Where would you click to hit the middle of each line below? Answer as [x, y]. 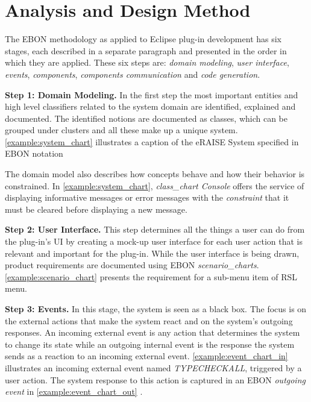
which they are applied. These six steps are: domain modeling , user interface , [147, 62]
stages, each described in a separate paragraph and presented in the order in [146, 50]
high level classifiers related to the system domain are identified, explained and [150, 106]
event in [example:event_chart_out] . [74, 391]
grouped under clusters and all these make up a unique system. [121, 130]
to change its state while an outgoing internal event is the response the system [150, 344]
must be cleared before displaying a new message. [96, 209]
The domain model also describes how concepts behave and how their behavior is [155, 174]
